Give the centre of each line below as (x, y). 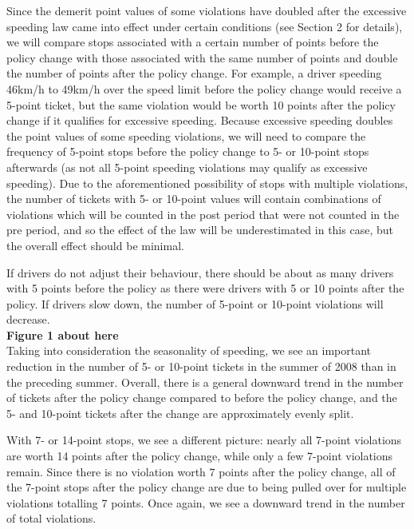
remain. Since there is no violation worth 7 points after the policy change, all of (201, 471)
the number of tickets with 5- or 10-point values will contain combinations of (194, 199)
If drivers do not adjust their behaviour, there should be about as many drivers (200, 272)
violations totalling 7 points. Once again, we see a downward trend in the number (206, 502)
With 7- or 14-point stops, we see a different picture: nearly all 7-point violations (204, 440)
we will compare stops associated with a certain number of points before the (193, 42)
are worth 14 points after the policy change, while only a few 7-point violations (200, 456)
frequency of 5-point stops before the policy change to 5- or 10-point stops (188, 151)
